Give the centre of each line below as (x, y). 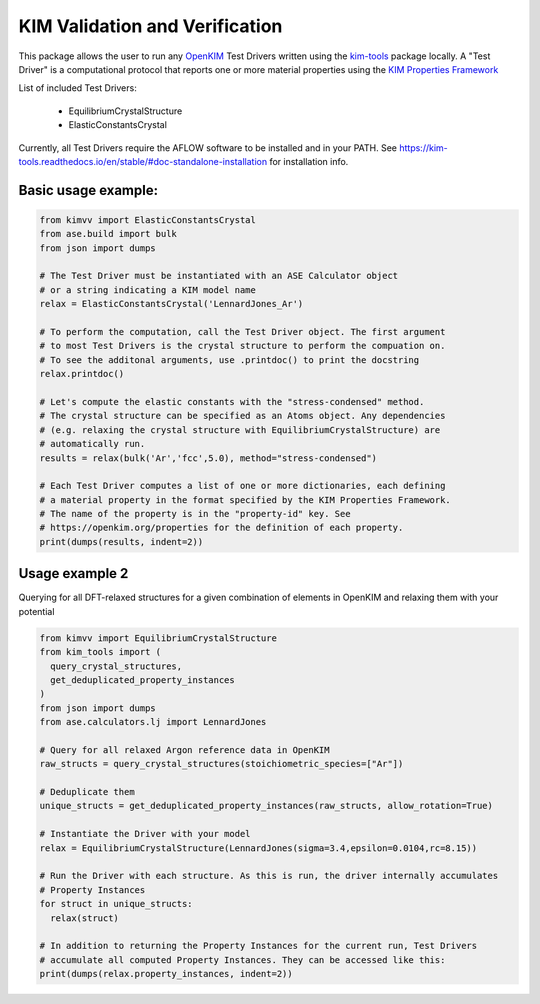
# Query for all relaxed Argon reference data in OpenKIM (184, 749)
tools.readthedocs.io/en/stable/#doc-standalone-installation (143, 161)
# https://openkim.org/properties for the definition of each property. (221, 528)
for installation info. (309, 161)
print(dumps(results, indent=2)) (121, 541)
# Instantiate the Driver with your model (145, 834)
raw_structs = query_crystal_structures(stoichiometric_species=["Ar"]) (221, 764)
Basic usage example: (88, 190)
